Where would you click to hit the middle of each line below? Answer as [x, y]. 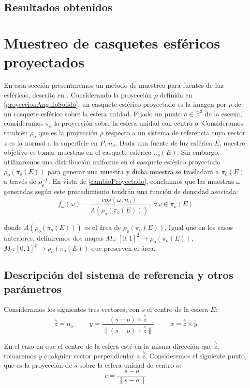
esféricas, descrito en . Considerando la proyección [78, 94]
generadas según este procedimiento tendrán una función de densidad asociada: [121, 191]
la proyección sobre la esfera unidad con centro [123, 123]
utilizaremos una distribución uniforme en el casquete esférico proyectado [112, 162]
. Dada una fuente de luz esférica [163, 142]
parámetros [33, 289]
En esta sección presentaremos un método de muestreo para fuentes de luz [114, 85]
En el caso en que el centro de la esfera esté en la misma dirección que [108, 346]
